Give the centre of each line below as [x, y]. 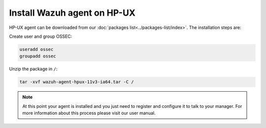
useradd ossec [36, 49]
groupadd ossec [38, 56]
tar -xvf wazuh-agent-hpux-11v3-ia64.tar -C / [77, 82]
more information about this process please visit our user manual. [89, 113]
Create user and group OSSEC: [41, 36]
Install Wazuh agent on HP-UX [72, 13]
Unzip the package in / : [33, 69]
